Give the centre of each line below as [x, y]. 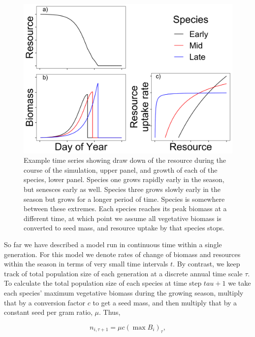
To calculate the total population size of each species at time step [103, 283]
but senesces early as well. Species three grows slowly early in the [122, 189]
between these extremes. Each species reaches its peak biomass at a [125, 208]
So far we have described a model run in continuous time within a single [113, 244]
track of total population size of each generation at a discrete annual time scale [123, 273]
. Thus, [110, 312]
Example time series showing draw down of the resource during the [125, 160]
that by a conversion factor [45, 302]
